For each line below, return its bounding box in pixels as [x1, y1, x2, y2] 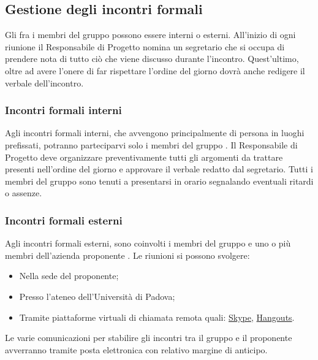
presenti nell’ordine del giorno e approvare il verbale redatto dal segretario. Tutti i [5, 163, 313, 175]
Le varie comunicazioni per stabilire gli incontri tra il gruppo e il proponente [5, 331, 292, 344]
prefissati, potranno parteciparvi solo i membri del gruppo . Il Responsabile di [5, 138, 298, 151]
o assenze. [5, 186, 42, 199]
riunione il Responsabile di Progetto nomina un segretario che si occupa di [5, 40, 285, 53]
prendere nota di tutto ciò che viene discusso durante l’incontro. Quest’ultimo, [5, 52, 299, 65]
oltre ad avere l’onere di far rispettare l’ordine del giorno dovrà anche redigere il [5, 64, 305, 77]
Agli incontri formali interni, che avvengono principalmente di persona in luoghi [5, 126, 305, 139]
